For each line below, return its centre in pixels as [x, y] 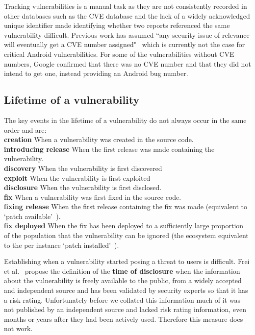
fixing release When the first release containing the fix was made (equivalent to [126, 206]
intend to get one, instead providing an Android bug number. [96, 73]
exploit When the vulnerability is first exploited [77, 178]
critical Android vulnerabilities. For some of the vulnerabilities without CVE [119, 54]
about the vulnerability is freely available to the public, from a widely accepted [123, 280]
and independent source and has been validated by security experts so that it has [126, 290]
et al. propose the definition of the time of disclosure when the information [122, 271]
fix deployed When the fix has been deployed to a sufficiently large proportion [124, 226]
